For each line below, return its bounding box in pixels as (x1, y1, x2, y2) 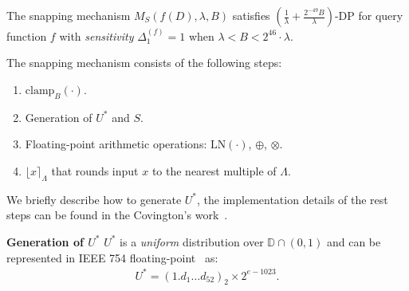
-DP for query (334, 7, 403, 23)
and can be (326, 233, 381, 250)
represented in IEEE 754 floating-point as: (6, 249, 218, 265)
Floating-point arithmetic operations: (25, 136, 207, 152)
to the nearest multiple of (151, 162, 277, 179)
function (6, 27, 47, 44)
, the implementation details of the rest (197, 191, 388, 207)
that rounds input (51, 162, 139, 179)
